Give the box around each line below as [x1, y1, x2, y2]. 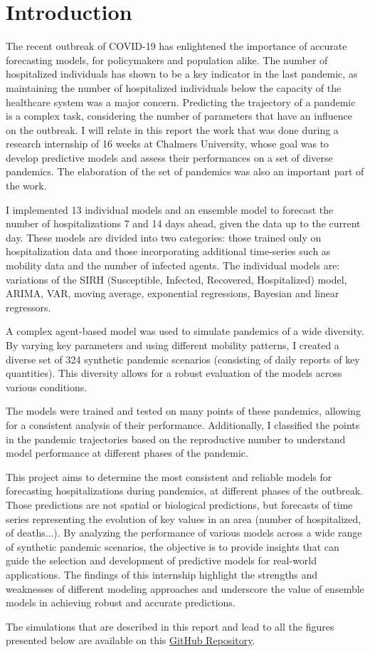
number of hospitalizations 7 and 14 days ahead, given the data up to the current [6, 216, 361, 231]
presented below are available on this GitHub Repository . [6, 633, 255, 648]
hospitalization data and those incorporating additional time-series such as [6, 244, 331, 259]
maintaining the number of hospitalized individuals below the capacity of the [6, 80, 342, 95]
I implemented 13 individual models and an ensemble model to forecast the [6, 202, 334, 217]
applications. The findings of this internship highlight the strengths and [6, 566, 318, 581]
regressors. [6, 299, 51, 314]
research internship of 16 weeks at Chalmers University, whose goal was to [6, 136, 329, 151]
